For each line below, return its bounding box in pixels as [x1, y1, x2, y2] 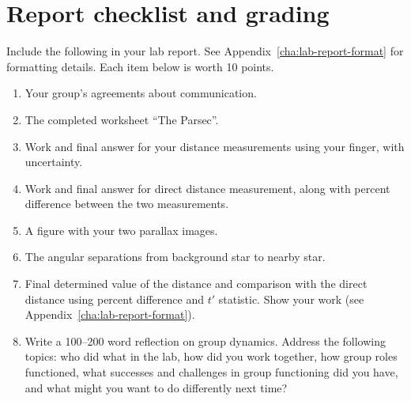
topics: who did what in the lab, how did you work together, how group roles [25, 348, 398, 365]
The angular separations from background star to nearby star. [25, 248, 326, 265]
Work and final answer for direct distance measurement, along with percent [25, 180, 390, 196]
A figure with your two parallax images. [25, 221, 218, 238]
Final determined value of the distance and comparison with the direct [25, 275, 368, 292]
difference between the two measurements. [25, 195, 229, 212]
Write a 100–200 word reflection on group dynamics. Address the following [25, 332, 386, 349]
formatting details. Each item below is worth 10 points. [6, 58, 274, 74]
